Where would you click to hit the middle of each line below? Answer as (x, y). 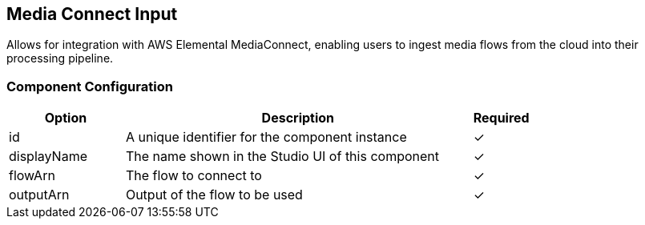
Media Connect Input (92, 14)
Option (66, 118)
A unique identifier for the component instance (266, 137)
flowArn (32, 176)
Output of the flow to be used (214, 195)
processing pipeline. (60, 58)
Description (298, 118)
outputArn (39, 195)
